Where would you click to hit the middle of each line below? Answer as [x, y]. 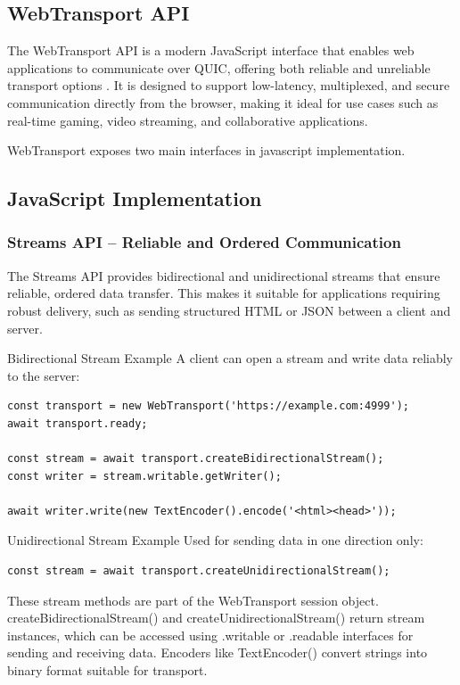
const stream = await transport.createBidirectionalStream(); [196, 459]
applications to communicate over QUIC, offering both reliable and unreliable [219, 67]
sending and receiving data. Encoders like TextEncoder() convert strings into [218, 652]
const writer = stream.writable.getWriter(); [144, 476]
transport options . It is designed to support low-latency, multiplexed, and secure [229, 85]
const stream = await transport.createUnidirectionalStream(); [199, 571]
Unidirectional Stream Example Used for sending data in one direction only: [215, 540]
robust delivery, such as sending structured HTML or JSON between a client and [229, 310]
